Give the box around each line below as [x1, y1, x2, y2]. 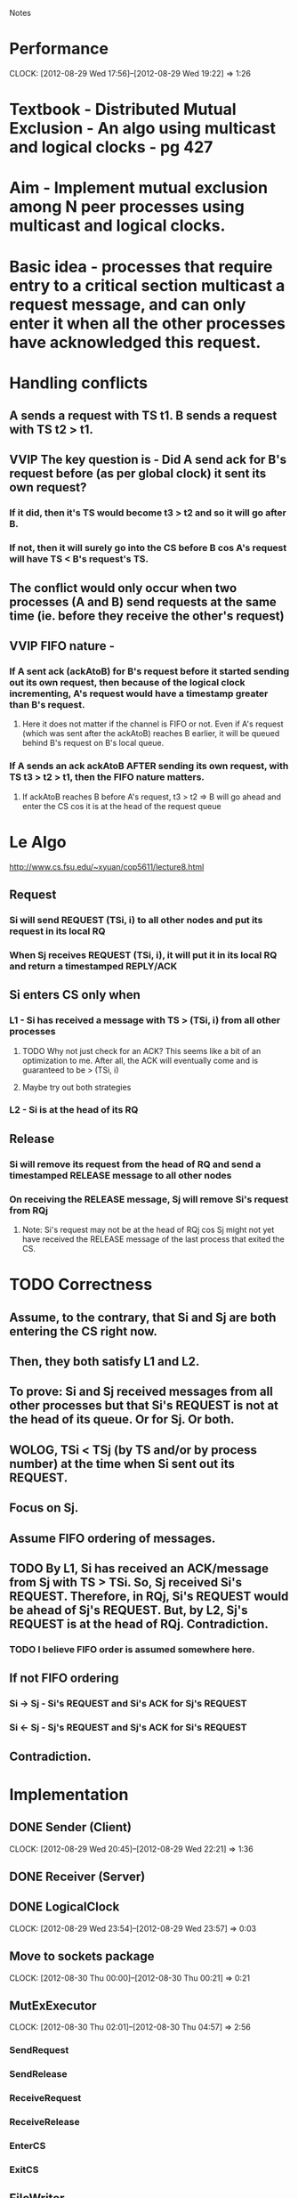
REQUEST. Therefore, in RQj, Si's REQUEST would [9, 1589, 289, 1603]
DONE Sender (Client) [9, 1820, 132, 1835]
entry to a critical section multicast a [9, 275, 286, 296]
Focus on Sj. [9, 1500, 79, 1516]
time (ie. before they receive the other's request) [9, 608, 285, 623]
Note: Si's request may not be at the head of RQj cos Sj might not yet [21, 1224, 275, 1236]
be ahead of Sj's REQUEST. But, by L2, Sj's [9, 1602, 248, 1618]
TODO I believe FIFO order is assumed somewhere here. [9, 1642, 255, 1655]
